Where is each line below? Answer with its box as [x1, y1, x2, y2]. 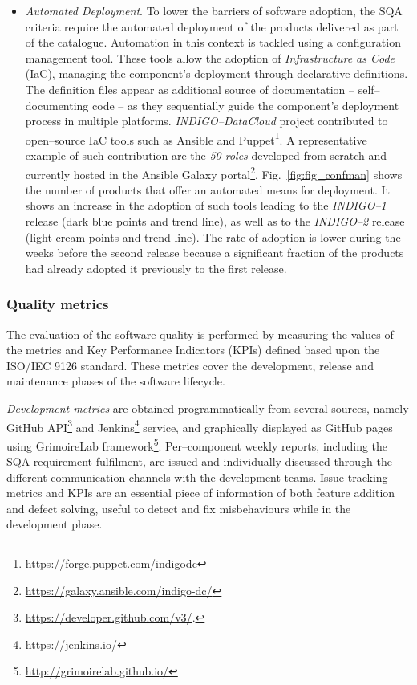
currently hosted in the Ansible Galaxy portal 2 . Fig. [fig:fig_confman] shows [25, 163, 403, 182]
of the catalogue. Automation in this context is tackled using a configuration [25, 34, 401, 51]
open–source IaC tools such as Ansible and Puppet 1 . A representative [25, 128, 367, 148]
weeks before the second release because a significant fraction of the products [25, 244, 404, 261]
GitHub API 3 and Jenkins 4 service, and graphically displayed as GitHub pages [6, 416, 393, 435]
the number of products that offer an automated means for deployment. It [25, 181, 390, 198]
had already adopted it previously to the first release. [25, 259, 287, 276]
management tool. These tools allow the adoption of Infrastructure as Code [25, 49, 395, 66]
